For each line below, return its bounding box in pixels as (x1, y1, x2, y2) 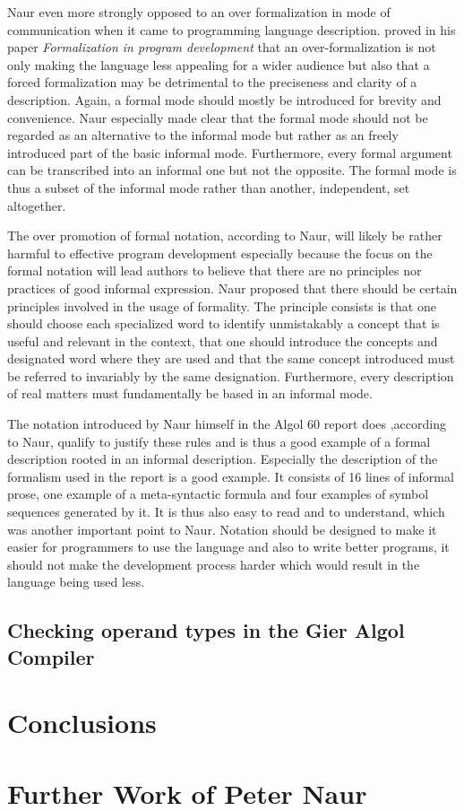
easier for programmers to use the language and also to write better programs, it (7, 537, 450, 556)
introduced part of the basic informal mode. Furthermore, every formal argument (7, 143, 452, 161)
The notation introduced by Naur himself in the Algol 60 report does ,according (7, 414, 446, 433)
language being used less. (7, 572, 145, 591)
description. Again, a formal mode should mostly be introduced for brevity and (7, 90, 442, 109)
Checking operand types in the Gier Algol (7, 616, 405, 644)
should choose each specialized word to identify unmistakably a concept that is (7, 314, 440, 333)
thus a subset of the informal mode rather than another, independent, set (7, 178, 410, 196)
